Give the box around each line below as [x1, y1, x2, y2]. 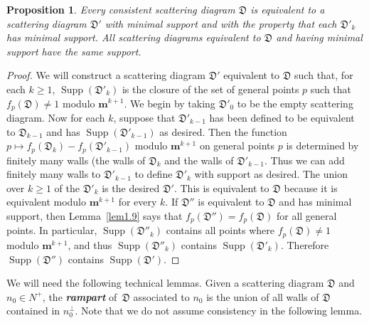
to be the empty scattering [237, 95, 353, 110]
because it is [284, 180, 338, 195]
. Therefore [280, 237, 329, 252]
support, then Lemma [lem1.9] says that [6, 208, 183, 223]
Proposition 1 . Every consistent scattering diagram [6, 2, 235, 16]
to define [134, 166, 173, 181]
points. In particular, [6, 223, 97, 238]
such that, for [294, 68, 353, 83]
